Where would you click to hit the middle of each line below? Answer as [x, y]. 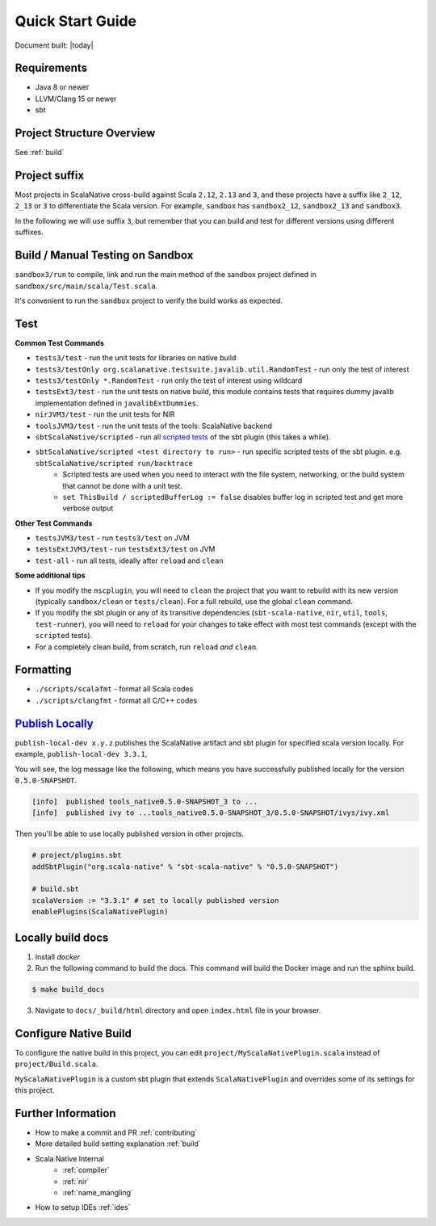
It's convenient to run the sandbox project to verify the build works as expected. [149, 300]
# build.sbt [56, 889]
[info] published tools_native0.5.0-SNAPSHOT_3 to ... [145, 801]
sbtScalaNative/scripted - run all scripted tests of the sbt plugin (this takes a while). [183, 437]
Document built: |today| [54, 45]
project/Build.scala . [57, 1064]
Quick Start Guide [76, 21]
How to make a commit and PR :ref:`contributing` [116, 1133]
